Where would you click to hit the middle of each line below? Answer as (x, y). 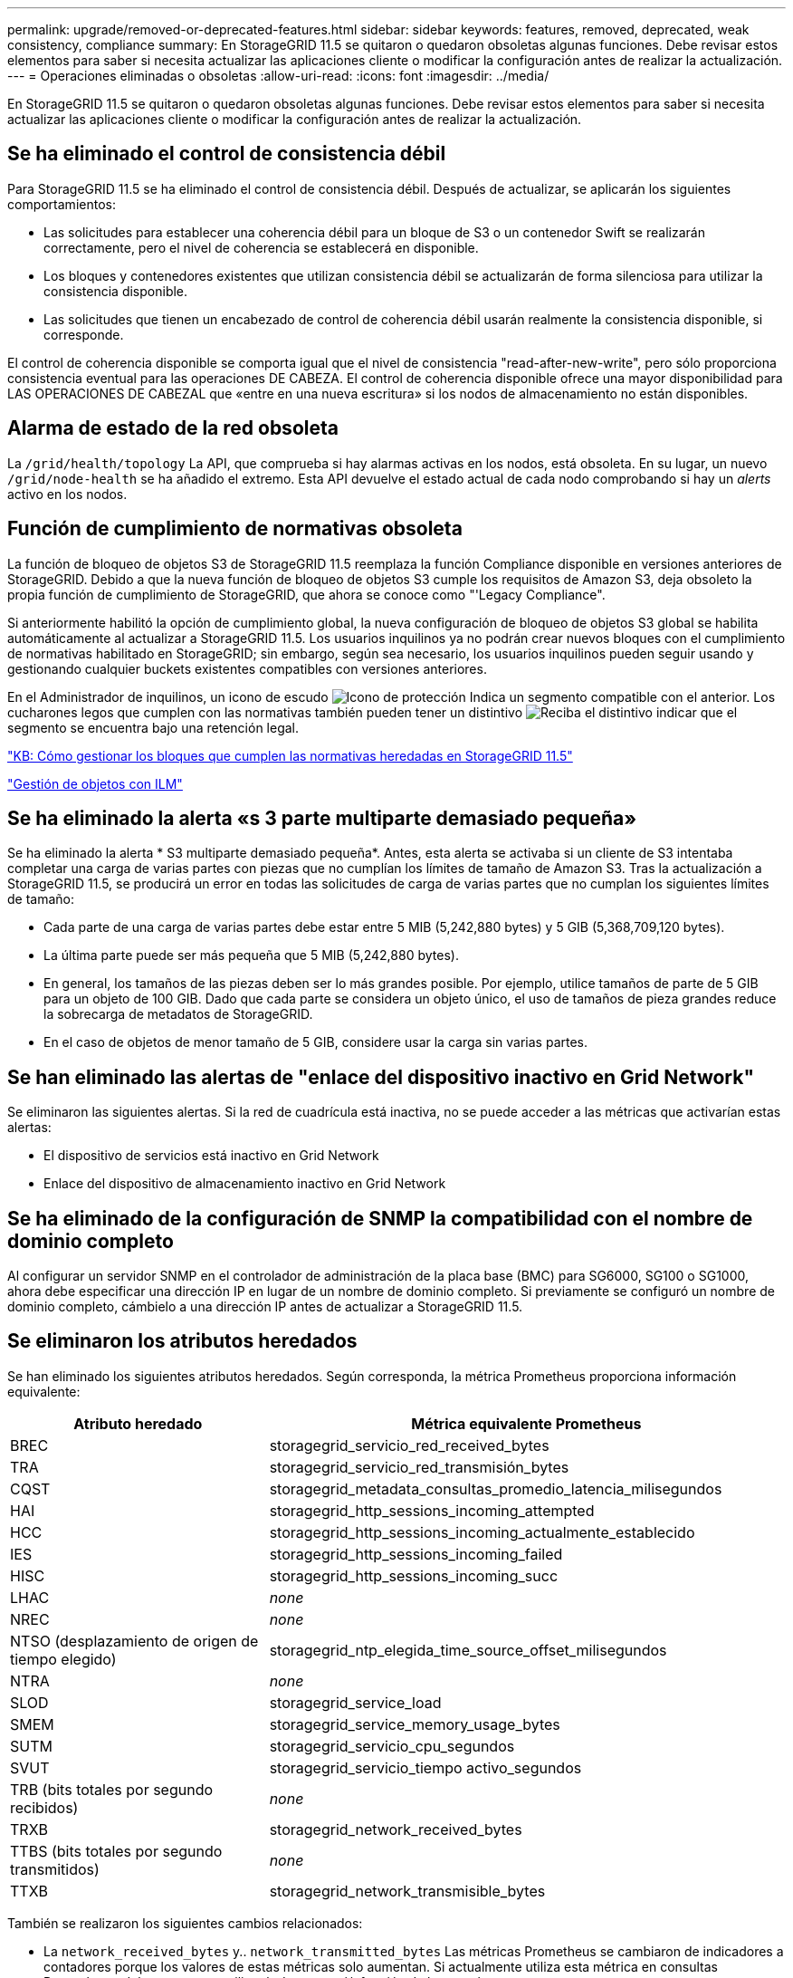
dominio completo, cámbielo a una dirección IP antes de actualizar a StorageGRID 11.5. (265, 1307)
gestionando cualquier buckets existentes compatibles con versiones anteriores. (247, 668)
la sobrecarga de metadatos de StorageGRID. (178, 1014)
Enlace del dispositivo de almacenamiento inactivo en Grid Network (245, 1184)
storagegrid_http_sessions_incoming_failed (416, 1554)
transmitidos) (55, 1869)
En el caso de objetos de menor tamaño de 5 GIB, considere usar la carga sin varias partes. (316, 1042)
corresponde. (84, 334)
